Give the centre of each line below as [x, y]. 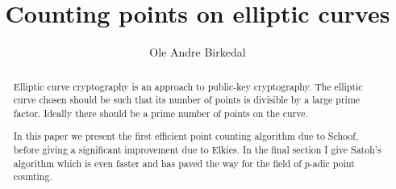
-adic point [332, 163]
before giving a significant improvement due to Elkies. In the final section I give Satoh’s [197, 150]
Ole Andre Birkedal [198, 52]
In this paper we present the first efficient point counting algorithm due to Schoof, [186, 136]
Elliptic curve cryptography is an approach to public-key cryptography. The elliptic [188, 86]
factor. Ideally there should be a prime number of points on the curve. [160, 113]
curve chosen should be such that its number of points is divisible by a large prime [187, 100]
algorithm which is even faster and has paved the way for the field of [157, 163]
